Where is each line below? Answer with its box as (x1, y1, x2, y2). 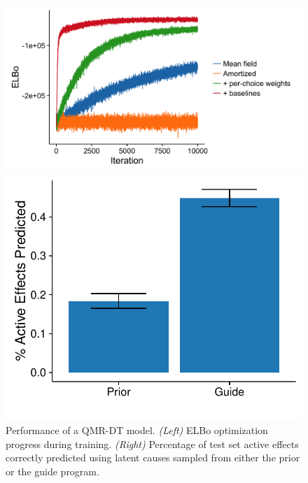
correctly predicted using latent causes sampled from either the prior (6, 450, 300, 465)
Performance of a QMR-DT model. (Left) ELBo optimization (6, 423, 268, 438)
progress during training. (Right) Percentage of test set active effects (6, 436, 299, 451)
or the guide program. (6, 463, 99, 478)
